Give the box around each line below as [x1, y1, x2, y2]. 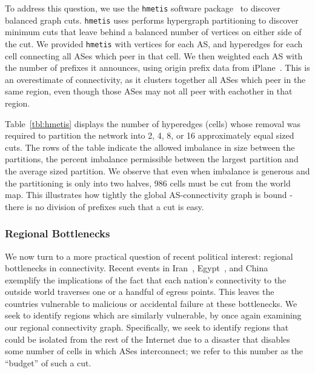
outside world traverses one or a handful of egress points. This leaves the [5, 285, 274, 298]
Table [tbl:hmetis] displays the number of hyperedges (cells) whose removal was [5, 117, 300, 130]
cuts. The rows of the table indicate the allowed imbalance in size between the [5, 140, 295, 153]
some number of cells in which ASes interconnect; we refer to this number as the [5, 345, 303, 357]
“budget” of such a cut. [5, 356, 91, 369]
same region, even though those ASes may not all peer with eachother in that [5, 85, 293, 97]
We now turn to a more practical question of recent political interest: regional [5, 249, 293, 262]
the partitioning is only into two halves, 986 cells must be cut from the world [5, 176, 291, 189]
